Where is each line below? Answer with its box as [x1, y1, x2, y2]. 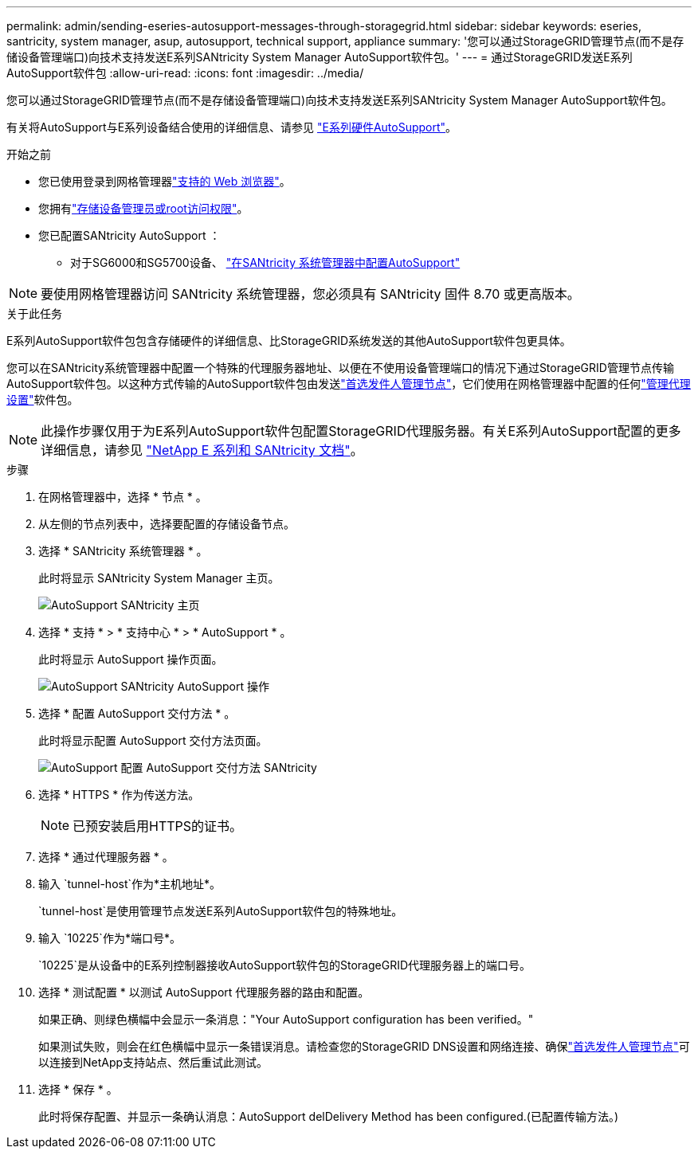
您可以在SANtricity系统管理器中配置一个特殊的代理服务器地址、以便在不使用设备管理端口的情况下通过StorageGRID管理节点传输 [6, 361, 674, 374]
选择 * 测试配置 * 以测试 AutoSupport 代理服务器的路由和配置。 [38, 985, 370, 999]
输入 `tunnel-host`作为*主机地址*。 [38, 877, 222, 891]
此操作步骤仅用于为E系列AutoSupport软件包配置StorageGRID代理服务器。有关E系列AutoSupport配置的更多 [41, 423, 681, 439]
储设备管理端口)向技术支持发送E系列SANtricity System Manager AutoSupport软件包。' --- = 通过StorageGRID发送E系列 [6, 50, 633, 64]
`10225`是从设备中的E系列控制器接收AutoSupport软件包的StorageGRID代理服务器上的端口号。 [38, 958, 531, 972]
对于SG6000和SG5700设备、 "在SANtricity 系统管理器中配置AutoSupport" [70, 256, 461, 269]
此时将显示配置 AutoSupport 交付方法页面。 [38, 734, 268, 747]
